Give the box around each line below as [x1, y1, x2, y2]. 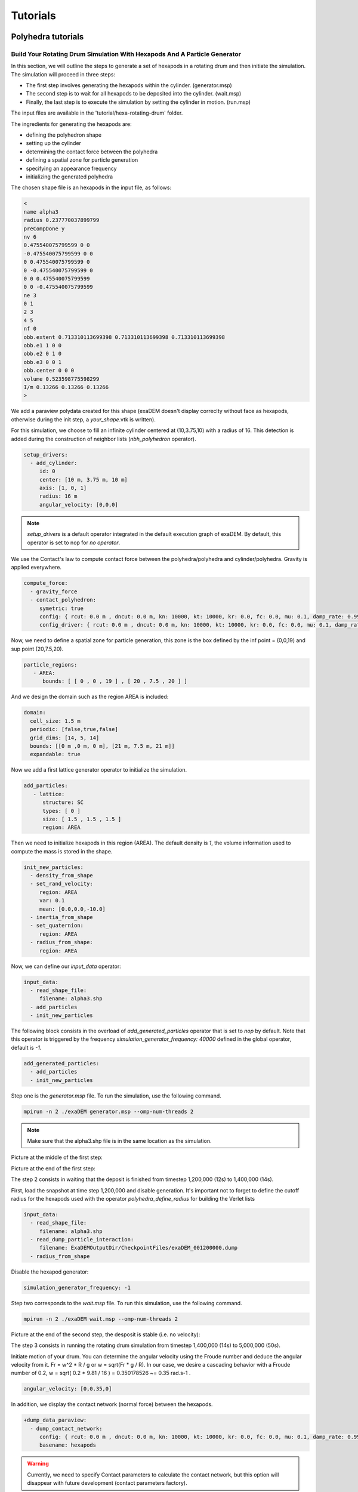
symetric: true [39, 605, 84, 612]
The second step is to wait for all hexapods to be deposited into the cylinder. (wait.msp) [26, 90, 242, 97]
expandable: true [30, 751, 81, 758]
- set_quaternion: [30, 922, 84, 929]
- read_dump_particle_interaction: [30, 1236, 134, 1243]
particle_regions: [23, 661, 78, 668]
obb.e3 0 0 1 [23, 359, 62, 365]
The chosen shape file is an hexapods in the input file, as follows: [11, 184, 172, 191]
